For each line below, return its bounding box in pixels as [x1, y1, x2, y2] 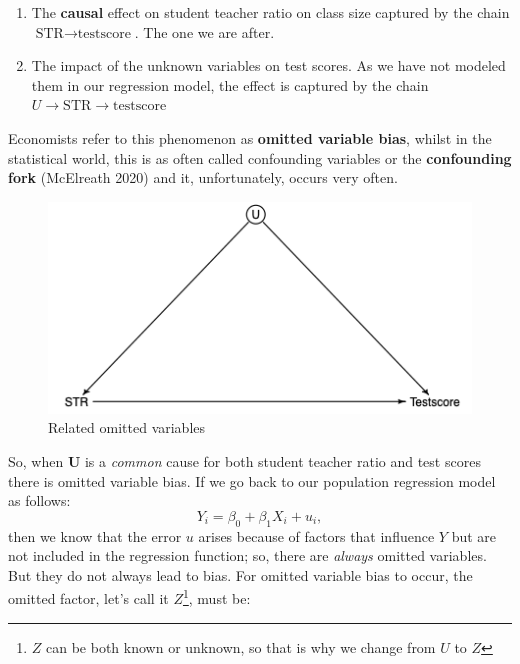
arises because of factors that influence [198, 525, 435, 546]
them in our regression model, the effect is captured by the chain [31, 74, 429, 95]
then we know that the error [8, 525, 182, 546]
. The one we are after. [134, 21, 275, 42]
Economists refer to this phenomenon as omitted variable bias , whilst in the [8, 127, 492, 148]
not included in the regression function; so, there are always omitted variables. [8, 545, 487, 566]
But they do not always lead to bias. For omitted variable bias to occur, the [8, 564, 473, 585]
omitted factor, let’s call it [8, 587, 169, 608]
